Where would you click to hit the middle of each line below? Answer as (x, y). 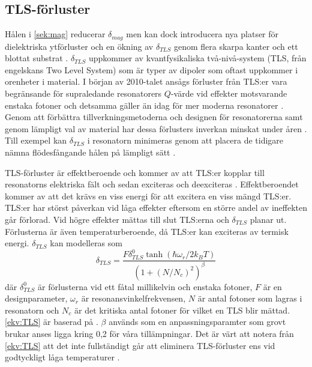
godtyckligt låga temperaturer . (62, 357)
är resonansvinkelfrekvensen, (133, 298)
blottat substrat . (37, 58)
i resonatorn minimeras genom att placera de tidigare (185, 140)
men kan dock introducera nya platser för (202, 34)
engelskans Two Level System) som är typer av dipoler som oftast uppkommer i (151, 69)
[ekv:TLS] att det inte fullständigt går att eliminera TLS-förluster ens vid (140, 345)
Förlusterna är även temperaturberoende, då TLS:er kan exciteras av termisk (147, 231)
